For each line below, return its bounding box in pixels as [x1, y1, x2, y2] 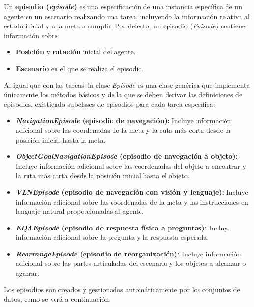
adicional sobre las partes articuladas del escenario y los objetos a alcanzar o [15, 258, 246, 268]
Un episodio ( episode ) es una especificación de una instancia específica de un [4, 1, 242, 11]
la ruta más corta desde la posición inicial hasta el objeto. [15, 170, 190, 180]
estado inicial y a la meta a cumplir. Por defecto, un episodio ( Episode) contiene [4, 21, 246, 31]
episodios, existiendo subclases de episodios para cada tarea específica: [4, 99, 215, 109]
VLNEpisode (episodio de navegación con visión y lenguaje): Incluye [15, 186, 248, 197]
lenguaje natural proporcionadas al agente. [15, 206, 144, 216]
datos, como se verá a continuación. [4, 294, 111, 304]
